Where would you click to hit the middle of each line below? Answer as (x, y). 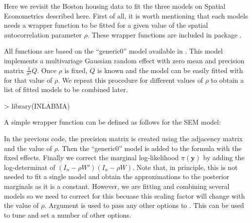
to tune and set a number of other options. (68, 214)
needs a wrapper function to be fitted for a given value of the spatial (106, 25)
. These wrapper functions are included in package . (164, 34)
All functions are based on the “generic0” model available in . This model (113, 51)
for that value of (28, 80)
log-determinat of (30, 167)
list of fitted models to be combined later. (66, 89)
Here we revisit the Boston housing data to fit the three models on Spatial (115, 6)
